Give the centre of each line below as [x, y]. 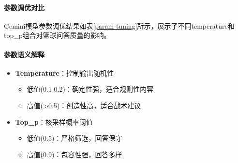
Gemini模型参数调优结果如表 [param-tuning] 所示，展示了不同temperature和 [119, 25]
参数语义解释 [24, 54]
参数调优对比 [24, 7]
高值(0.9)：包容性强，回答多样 [74, 154]
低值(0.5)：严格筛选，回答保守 [74, 138]
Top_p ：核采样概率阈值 [54, 122]
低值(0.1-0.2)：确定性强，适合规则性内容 [90, 89]
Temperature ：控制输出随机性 [64, 73]
